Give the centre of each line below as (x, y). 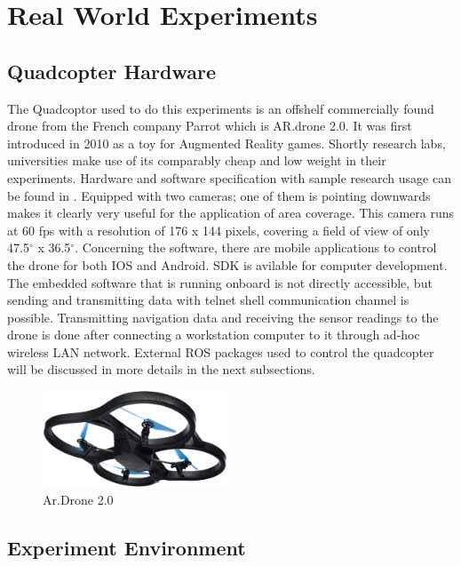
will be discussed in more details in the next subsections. (161, 369)
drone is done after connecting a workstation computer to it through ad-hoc (214, 335)
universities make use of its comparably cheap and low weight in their (197, 160)
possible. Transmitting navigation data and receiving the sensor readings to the (223, 317)
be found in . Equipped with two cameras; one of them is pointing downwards (219, 195)
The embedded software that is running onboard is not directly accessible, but (220, 282)
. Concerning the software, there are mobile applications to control (256, 247)
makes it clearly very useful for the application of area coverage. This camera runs (230, 213)
